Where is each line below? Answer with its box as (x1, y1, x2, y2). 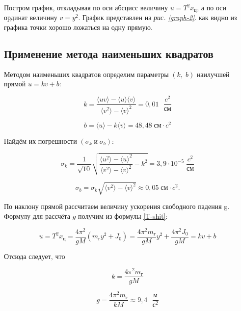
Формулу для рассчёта (4, 210, 71, 221)
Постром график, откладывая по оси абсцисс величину (4, 2, 168, 12)
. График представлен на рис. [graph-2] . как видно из (78, 12, 237, 23)
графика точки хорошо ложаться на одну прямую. (4, 22, 153, 32)
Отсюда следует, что (4, 251, 65, 261)
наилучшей (196, 69, 230, 79)
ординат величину (4, 12, 57, 23)
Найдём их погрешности (4, 135, 77, 146)
